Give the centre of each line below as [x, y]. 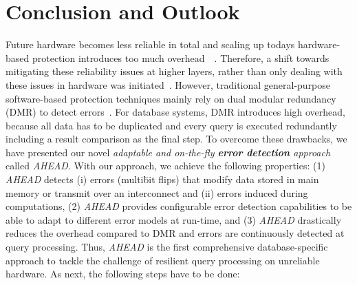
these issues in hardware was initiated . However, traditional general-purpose [168, 84]
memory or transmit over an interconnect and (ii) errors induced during [157, 192]
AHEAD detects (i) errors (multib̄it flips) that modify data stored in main [162, 179]
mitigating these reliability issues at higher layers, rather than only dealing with [174, 71]
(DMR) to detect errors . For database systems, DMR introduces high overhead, [175, 112]
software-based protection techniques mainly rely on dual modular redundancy [171, 98]
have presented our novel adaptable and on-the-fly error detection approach [168, 152]
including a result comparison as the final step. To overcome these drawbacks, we [176, 139]
